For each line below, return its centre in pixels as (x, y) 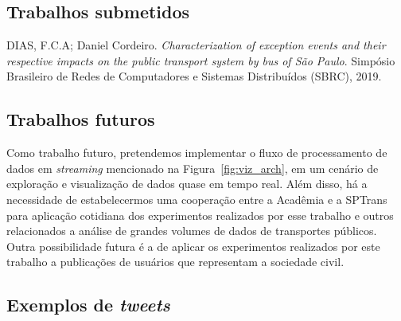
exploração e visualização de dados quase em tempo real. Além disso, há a (187, 184)
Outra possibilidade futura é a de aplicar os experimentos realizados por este (193, 246)
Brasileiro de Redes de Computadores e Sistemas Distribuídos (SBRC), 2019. (194, 76)
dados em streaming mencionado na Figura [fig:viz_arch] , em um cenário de (193, 168)
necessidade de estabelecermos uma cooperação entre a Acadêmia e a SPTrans (197, 199)
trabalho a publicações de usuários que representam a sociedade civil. (175, 262)
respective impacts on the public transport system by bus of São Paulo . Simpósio (201, 60)
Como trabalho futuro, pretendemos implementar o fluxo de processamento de (197, 153)
